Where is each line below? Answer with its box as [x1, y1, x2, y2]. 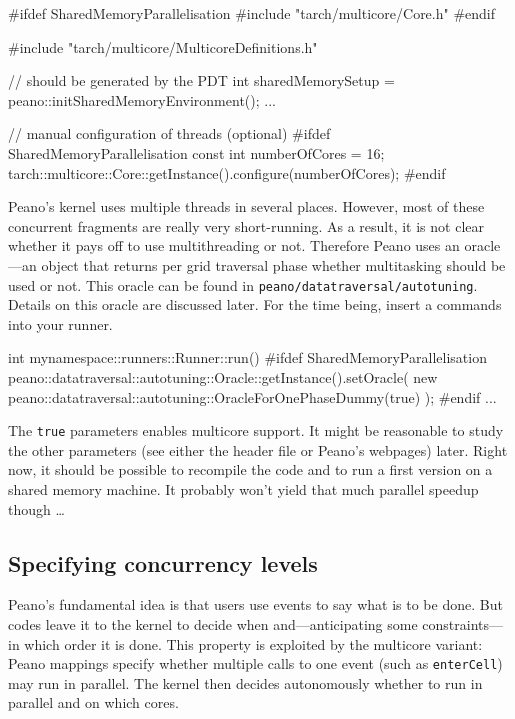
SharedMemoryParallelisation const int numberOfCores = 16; [8, 142, 385, 163]
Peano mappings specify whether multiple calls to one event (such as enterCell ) [8, 653, 503, 674]
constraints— [422, 613, 504, 634]
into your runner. [8, 313, 113, 334]
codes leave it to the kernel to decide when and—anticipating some [8, 613, 418, 634]
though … [8, 498, 65, 519]
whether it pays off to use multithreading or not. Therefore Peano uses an [8, 235, 460, 256]
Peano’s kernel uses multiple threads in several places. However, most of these [8, 196, 485, 217]
